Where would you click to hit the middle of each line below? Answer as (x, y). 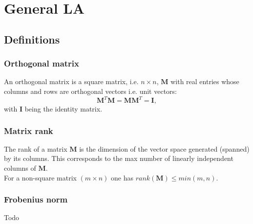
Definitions (32, 39)
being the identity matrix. (63, 109)
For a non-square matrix (40, 177)
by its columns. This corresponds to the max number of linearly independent (119, 158)
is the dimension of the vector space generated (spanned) (164, 148)
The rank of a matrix (36, 148)
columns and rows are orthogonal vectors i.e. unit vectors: (90, 91)
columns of (20, 168)
